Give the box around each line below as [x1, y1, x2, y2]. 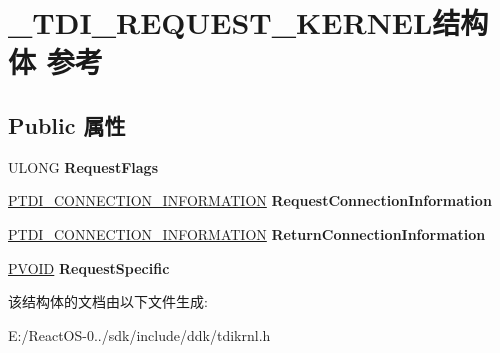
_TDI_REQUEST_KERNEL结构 [8, 2, 489, 43]
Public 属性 [8, 109, 126, 140]
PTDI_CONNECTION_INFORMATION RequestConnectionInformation [8, 190, 492, 211]
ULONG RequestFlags [8, 156, 159, 177]
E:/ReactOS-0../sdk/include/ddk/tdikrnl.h [8, 324, 271, 345]
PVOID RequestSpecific [8, 257, 170, 278]
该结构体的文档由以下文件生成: [8, 291, 208, 312]
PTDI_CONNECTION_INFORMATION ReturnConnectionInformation [8, 223, 486, 244]
